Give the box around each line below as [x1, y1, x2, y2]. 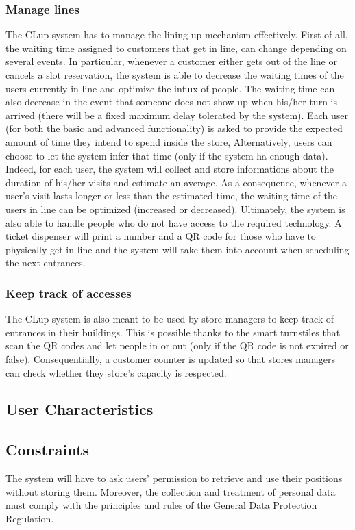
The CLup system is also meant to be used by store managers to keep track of [5, 312, 334, 326]
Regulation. [5, 511, 54, 525]
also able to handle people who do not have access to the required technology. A [5, 215, 342, 229]
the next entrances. [5, 255, 86, 270]
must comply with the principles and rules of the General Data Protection [5, 498, 317, 512]
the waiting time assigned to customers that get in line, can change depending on [5, 40, 347, 55]
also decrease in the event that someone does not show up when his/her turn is [5, 94, 337, 109]
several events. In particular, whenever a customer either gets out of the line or [5, 54, 337, 68]
